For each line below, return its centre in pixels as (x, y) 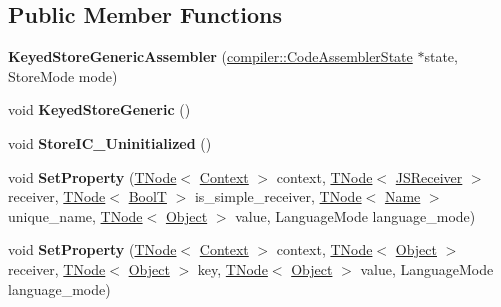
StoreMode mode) (63, 75)
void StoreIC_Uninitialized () (110, 142)
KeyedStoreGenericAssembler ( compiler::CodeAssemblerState (210, 56)
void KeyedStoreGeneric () (99, 109)
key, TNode (232, 268)
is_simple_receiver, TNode (278, 196)
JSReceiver (429, 176)
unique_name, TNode (75, 215)
